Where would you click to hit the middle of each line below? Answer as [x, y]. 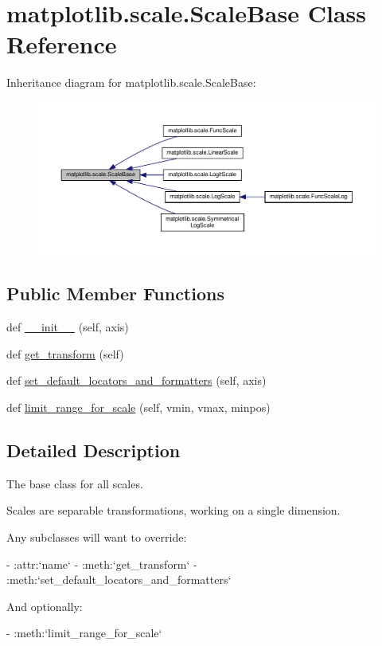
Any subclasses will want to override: [97, 537]
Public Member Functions [115, 294]
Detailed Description [94, 450]
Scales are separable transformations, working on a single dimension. [173, 510]
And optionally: [45, 606]
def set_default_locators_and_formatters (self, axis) [136, 380]
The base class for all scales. [75, 483]
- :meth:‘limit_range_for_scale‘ [84, 633]
